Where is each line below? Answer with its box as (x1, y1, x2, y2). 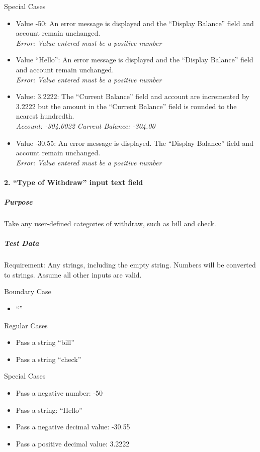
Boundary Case (4, 286, 51, 297)
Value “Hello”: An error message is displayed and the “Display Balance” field (16, 54, 253, 65)
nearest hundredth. (16, 111, 74, 121)
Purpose (4, 197, 33, 207)
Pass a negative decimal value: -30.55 (16, 421, 130, 432)
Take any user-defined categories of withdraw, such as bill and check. (4, 218, 216, 229)
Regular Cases (4, 320, 48, 330)
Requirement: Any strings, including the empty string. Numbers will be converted (4, 259, 256, 270)
